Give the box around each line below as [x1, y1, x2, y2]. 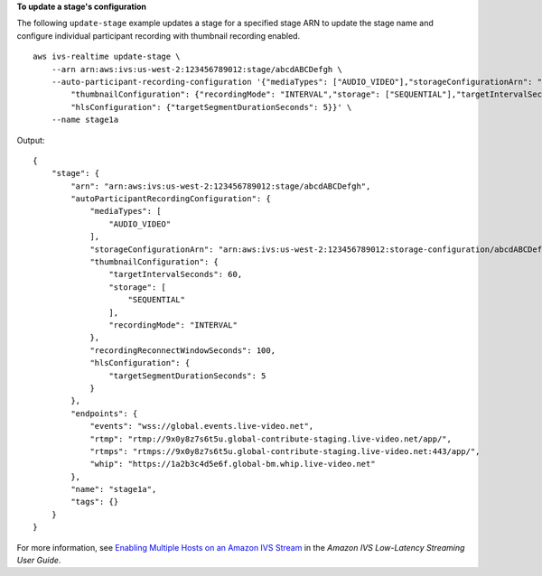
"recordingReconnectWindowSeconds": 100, [89, 345, 276, 356]
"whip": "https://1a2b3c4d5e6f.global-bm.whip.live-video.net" [89, 459, 376, 469]
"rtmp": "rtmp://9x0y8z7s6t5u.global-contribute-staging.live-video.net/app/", [89, 433, 452, 444]
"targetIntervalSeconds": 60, [108, 269, 243, 280]
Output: [16, 135, 45, 145]
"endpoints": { [70, 408, 138, 419]
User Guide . [16, 555, 61, 566]
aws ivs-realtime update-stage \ [33, 51, 181, 62]
